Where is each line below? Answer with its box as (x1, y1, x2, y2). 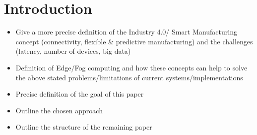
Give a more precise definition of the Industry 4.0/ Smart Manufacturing (15, 27, 237, 37)
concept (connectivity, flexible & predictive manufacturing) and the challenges (15, 36, 253, 46)
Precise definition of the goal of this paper (15, 89, 144, 99)
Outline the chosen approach (15, 105, 103, 115)
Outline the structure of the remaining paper (15, 122, 152, 132)
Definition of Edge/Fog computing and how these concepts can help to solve (15, 62, 248, 72)
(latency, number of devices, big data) (15, 46, 131, 56)
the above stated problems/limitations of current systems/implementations (15, 72, 243, 82)
